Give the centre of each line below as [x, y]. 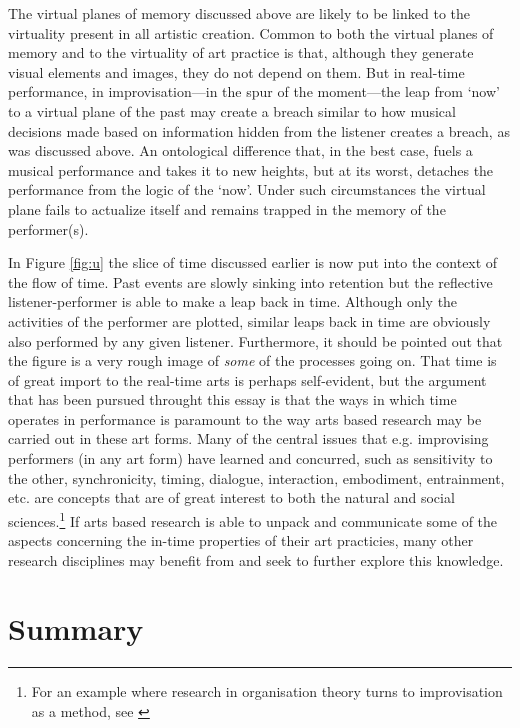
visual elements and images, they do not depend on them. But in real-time [236, 71]
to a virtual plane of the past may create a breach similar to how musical [232, 110]
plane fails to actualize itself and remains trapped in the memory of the [227, 208]
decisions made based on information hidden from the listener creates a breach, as [259, 130]
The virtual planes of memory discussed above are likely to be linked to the [239, 13]
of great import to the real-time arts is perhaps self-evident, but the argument [247, 379]
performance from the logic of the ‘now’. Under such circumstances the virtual [247, 189]
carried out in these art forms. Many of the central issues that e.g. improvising [248, 438]
